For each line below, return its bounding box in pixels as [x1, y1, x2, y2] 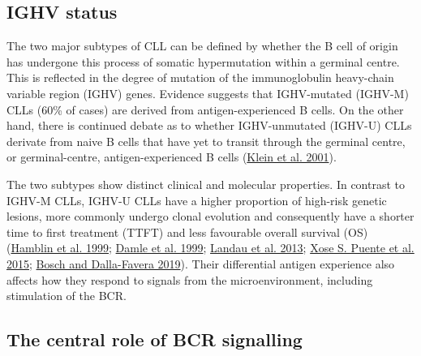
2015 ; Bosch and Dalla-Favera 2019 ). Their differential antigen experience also [6, 255, 395, 272]
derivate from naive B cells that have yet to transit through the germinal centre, [6, 132, 406, 149]
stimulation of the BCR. [6, 287, 127, 304]
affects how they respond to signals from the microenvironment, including [6, 271, 373, 288]
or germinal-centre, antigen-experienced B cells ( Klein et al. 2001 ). [6, 148, 337, 165]
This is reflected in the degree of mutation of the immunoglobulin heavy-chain [6, 69, 394, 86]
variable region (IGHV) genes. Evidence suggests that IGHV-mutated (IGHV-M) [6, 84, 409, 101]
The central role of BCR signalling [6, 327, 303, 352]
